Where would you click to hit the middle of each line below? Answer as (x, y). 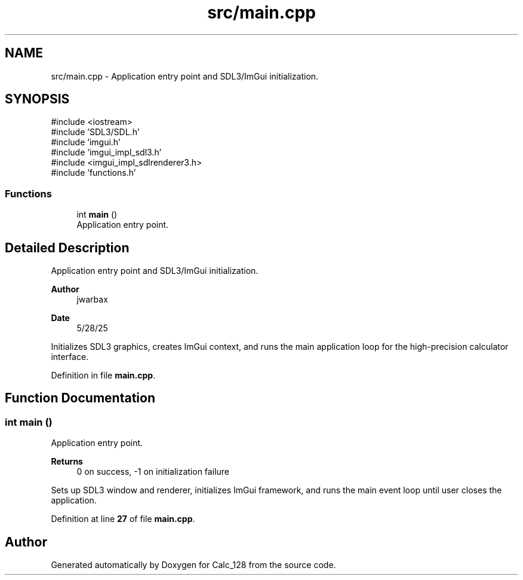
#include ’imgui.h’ (86, 142)
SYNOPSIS (37, 99)
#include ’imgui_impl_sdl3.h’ (106, 152)
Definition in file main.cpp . (103, 376)
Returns (67, 462)
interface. (70, 357)
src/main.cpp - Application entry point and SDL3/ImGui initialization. (185, 76)
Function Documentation (80, 398)
